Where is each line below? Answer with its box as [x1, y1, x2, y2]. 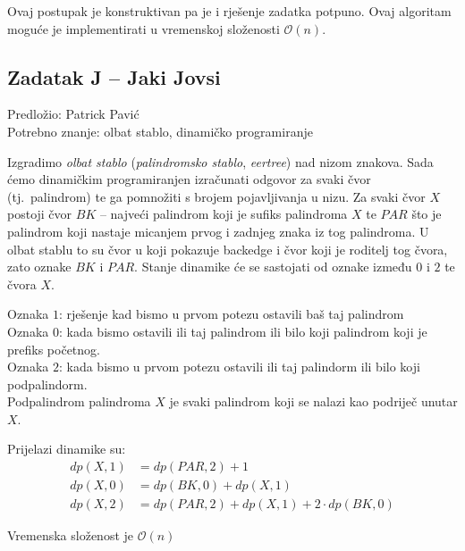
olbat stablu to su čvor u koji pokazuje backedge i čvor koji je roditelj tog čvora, [7, 239, 448, 258]
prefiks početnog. [7, 339, 100, 358]
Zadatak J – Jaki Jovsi [7, 63, 221, 90]
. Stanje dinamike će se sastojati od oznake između [134, 257, 412, 276]
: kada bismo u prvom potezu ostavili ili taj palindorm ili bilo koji [58, 357, 420, 376]
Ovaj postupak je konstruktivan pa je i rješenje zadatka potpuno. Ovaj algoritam [7, 2, 452, 20]
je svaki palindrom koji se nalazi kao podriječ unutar [169, 392, 458, 411]
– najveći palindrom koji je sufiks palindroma [99, 205, 348, 223]
